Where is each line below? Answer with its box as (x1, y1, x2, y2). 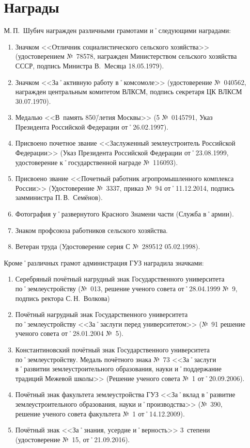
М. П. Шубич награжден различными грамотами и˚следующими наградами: (4, 25, 231, 35)
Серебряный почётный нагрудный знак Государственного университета (15, 274, 225, 284)
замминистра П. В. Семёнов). (15, 192, 103, 202)
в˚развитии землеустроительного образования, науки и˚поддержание (15, 364, 222, 374)
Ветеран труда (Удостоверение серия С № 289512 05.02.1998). (15, 241, 200, 251)
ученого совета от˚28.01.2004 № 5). (15, 328, 124, 338)
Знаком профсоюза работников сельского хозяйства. (15, 225, 168, 235)
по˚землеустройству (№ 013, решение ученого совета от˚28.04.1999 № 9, (15, 283, 237, 293)
